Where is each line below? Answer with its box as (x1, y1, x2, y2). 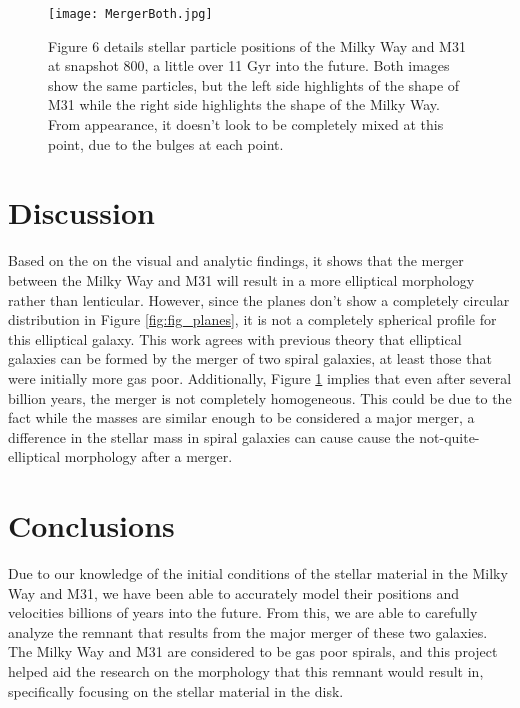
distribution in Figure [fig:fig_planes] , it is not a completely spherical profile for (8, 309, 497, 330)
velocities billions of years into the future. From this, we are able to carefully (8, 602, 478, 623)
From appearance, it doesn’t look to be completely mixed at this (48, 114, 444, 135)
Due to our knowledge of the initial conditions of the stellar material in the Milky (8, 563, 508, 583)
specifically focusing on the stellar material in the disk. (8, 680, 344, 701)
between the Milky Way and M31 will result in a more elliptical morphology (8, 269, 475, 290)
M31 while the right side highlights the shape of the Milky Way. (48, 94, 440, 115)
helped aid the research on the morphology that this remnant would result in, (8, 660, 484, 681)
